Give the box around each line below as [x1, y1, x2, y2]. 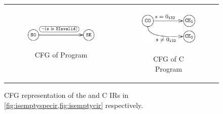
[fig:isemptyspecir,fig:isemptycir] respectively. [4, 99, 143, 110]
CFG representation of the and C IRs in [4, 90, 129, 100]
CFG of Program [34, 49, 88, 60]
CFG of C [153, 53, 184, 64]
